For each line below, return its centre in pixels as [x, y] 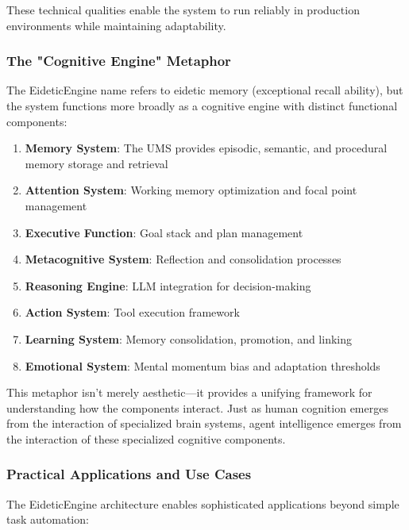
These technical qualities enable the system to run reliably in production [183, 10]
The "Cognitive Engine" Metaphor [119, 61]
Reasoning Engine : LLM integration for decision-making [168, 285]
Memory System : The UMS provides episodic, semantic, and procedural [206, 148]
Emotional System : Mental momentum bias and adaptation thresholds [203, 365]
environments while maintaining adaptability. [116, 25]
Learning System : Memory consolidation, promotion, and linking [188, 338]
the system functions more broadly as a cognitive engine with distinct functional [202, 106]
